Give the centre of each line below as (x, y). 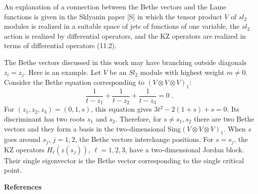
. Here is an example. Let (62, 72)
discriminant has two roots (44, 118)
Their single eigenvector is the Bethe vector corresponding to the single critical (124, 160)
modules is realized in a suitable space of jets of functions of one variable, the (122, 26)
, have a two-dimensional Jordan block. (184, 149)
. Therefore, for (138, 118)
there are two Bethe (224, 118)
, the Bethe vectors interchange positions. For (144, 139)
